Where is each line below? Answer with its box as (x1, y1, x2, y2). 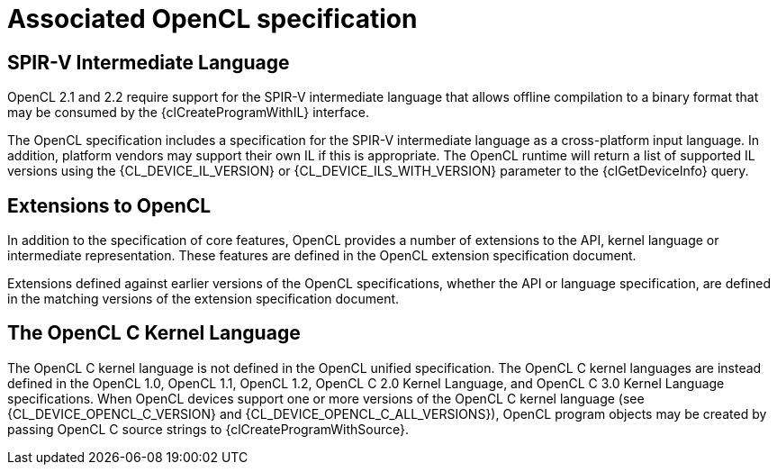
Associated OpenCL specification (7, 4, 418, 34)
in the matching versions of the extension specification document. (7, 291, 400, 307)
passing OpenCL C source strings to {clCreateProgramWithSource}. (7, 421, 410, 437)
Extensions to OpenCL (7, 194, 212, 217)
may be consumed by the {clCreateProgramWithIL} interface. (7, 104, 370, 121)
